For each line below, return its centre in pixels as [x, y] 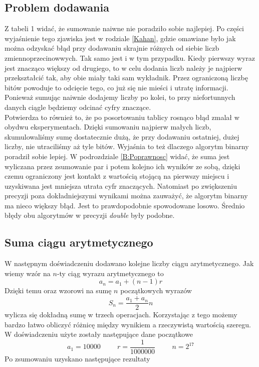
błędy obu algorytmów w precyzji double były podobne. [90, 215]
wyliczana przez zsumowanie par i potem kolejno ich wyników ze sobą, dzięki [122, 166]
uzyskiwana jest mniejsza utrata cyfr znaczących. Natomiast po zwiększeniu [121, 186]
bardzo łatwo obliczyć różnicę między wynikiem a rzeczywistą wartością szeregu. [128, 324]
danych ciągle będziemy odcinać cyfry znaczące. [78, 107]
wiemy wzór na [28, 273]
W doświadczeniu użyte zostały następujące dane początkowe [99, 334]
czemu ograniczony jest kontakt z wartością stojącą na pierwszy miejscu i [117, 176]
